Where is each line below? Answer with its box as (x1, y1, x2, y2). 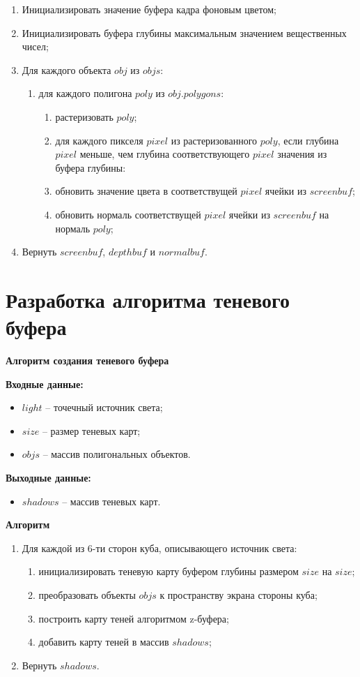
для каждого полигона (38, 86, 132, 101)
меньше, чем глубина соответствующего (79, 147, 250, 161)
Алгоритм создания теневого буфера (6, 353, 169, 368)
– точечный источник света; (45, 400, 163, 415)
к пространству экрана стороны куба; (159, 587, 318, 602)
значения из (277, 147, 327, 161)
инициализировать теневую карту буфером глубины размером (38, 564, 299, 579)
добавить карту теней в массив (38, 634, 169, 649)
